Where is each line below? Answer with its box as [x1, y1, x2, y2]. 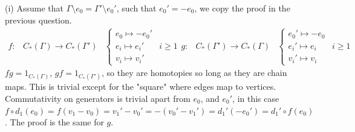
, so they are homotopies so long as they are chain [102, 66, 287, 79]
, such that [116, 2, 157, 14]
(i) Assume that [5, 2, 64, 14]
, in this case [232, 92, 279, 104]
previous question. [5, 13, 72, 26]
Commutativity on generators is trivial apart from [5, 92, 191, 104]
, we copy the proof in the [194, 2, 290, 14]
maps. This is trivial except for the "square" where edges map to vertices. [5, 80, 276, 93]
